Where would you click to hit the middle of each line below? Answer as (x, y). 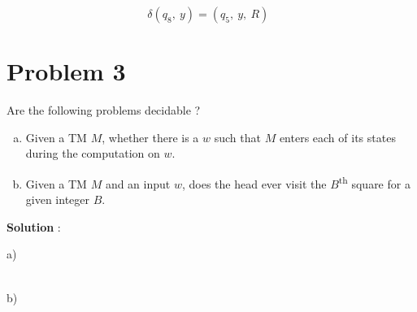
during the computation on (93, 153)
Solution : (34, 226)
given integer (58, 199)
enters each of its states (337, 137)
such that (237, 137)
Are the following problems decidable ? (104, 110)
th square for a (374, 182)
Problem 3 (66, 71)
